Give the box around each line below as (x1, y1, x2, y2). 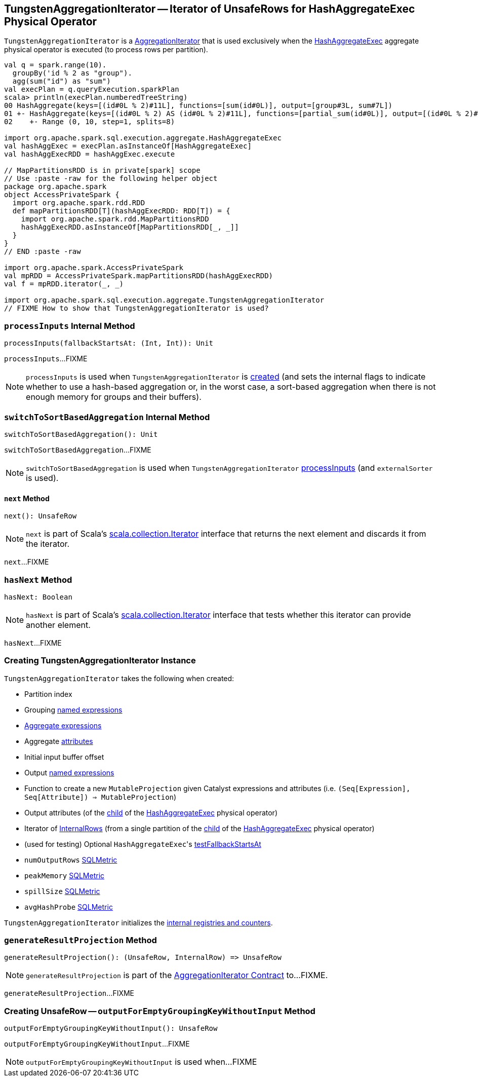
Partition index (24, 689, 72, 698)
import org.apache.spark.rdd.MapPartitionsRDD (21, 215, 209, 223)
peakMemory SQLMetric (24, 871, 105, 880)
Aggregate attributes (24, 736, 93, 745)
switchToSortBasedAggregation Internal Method (4, 412, 210, 422)
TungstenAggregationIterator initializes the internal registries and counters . (4, 918, 273, 927)
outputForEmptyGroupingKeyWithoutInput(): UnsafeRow (4, 1024, 218, 1033)
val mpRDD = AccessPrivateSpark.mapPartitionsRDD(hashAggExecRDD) (4, 272, 273, 280)
